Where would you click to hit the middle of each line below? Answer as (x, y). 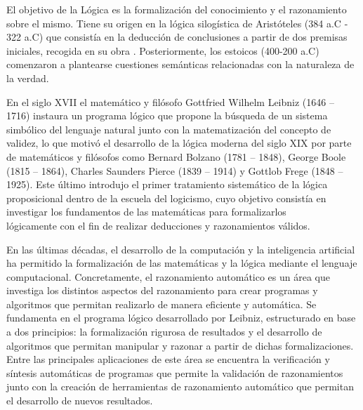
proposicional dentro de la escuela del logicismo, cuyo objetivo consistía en (166, 198)
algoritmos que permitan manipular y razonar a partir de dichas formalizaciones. (180, 345)
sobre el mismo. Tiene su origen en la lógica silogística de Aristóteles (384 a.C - (177, 23)
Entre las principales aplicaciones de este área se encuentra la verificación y (168, 359)
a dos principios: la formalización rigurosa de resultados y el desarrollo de (164, 332)
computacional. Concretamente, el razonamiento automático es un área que (168, 276)
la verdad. (28, 78)
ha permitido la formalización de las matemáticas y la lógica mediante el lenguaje (182, 263)
